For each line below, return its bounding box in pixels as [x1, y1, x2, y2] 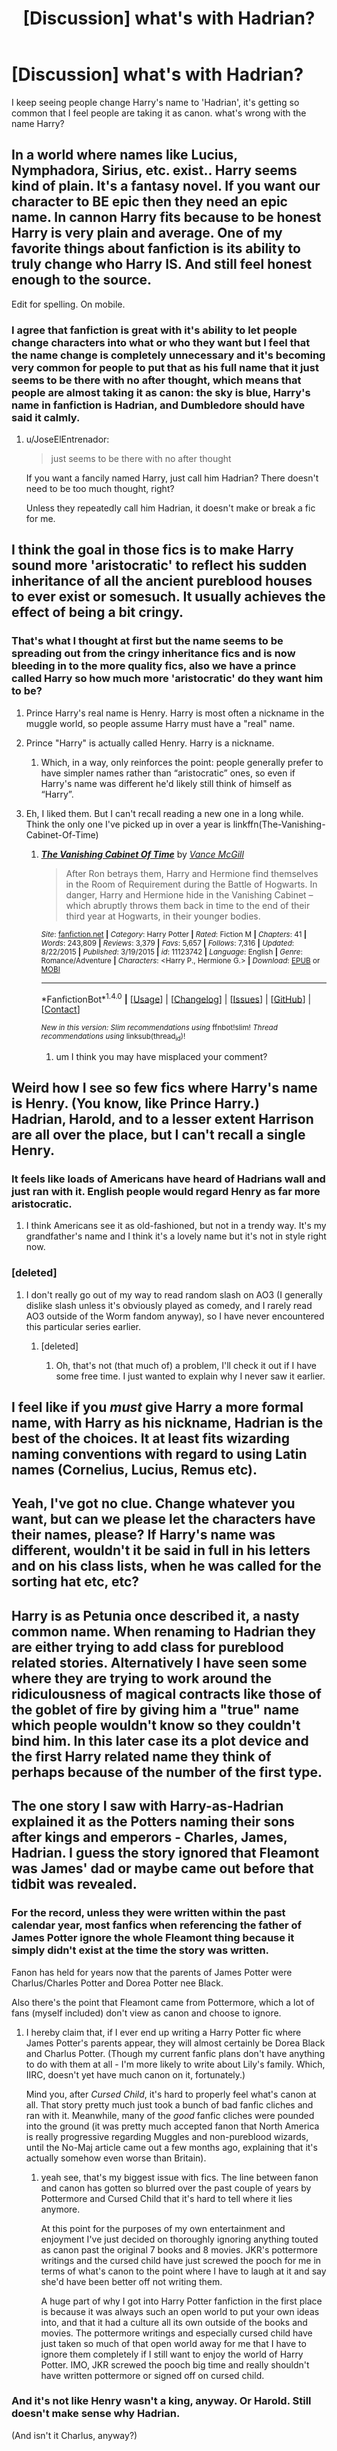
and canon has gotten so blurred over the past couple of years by [40, 2182, 312, 2194]
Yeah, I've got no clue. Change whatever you [11, 1495, 296, 1512]
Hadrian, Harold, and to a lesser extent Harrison [11, 1111, 314, 1128]
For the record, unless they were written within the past [11, 1906, 286, 1920]
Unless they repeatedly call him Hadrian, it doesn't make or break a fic [25, 502, 316, 514]
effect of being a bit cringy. [11, 604, 184, 621]
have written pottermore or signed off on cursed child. [40, 2369, 265, 2381]
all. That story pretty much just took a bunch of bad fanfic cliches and [25, 2098, 314, 2111]
